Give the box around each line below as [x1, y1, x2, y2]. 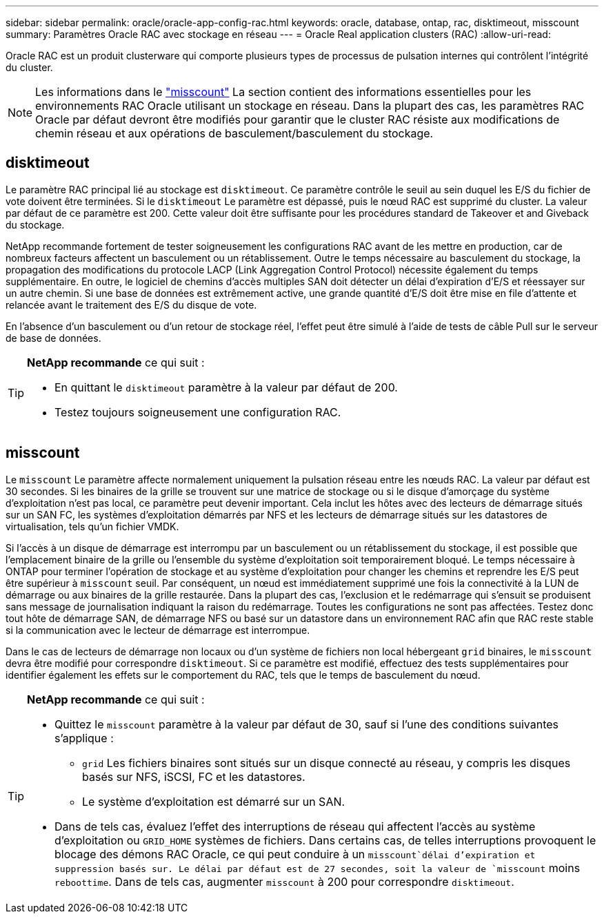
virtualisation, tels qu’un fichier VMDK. [6, 520, 179, 532]
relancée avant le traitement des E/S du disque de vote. [6, 298, 257, 311]
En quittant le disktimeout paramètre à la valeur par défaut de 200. [54, 380, 398, 394]
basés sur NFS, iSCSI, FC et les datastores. [82, 769, 305, 784]
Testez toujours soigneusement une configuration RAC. [54, 405, 341, 419]
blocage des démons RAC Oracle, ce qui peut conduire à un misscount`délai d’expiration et [54, 847, 536, 861]
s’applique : [54, 731, 114, 745]
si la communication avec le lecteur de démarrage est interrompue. [6, 623, 310, 636]
